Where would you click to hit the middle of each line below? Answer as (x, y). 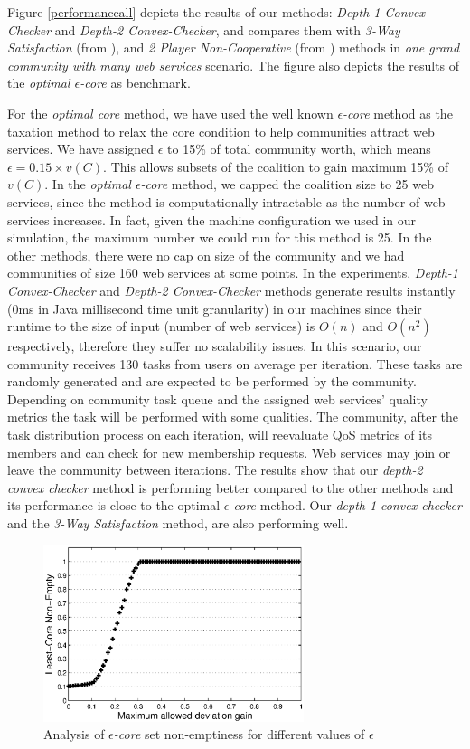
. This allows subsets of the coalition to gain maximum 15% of (276, 166)
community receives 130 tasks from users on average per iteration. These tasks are (235, 363)
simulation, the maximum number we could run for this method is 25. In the (220, 237)
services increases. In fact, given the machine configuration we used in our (212, 219)
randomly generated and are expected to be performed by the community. (212, 381)
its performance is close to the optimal (114, 505)
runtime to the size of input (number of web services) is (161, 326)
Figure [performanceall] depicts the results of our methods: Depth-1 (194, 12)
